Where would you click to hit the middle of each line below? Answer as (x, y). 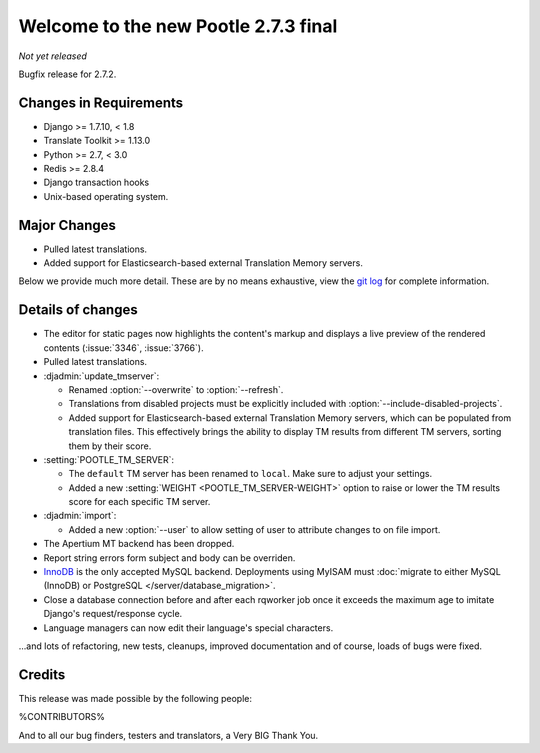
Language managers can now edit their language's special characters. (188, 627)
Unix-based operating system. (106, 196)
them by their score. (110, 446)
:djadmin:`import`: (80, 516)
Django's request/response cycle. (113, 614)
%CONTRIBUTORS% (61, 717)
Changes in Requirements (101, 102)
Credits (42, 674)
